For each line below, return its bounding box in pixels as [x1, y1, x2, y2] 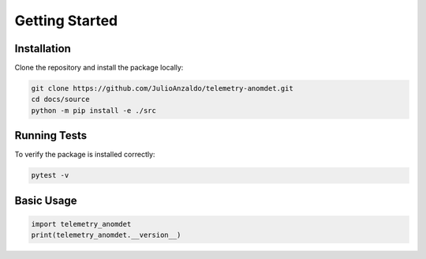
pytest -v [31, 171, 69, 180]
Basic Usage [14, 193, 77, 207]
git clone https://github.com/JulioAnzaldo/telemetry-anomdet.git [31, 84, 293, 93]
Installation [14, 42, 71, 55]
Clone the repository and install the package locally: [14, 63, 184, 73]
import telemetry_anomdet [31, 220, 132, 228]
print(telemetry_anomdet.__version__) [31, 231, 181, 240]
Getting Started [14, 12, 118, 29]
